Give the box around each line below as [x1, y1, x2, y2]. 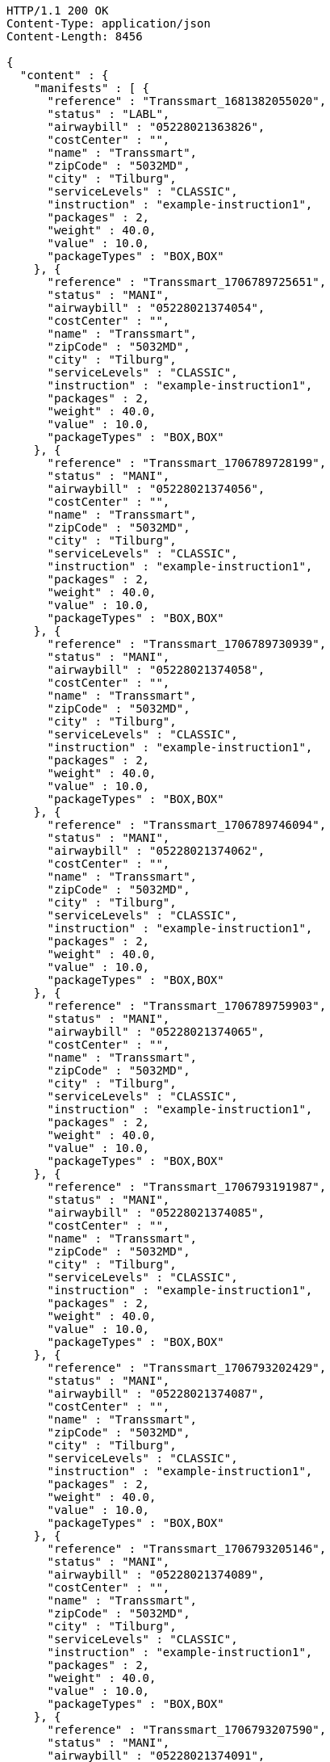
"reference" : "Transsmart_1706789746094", [47, 818, 327, 831]
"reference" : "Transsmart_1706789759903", [47, 999, 327, 1012]
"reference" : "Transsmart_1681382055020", [47, 95, 327, 107]
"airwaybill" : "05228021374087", [47, 1387, 265, 1400]
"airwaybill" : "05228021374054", [47, 301, 265, 314]
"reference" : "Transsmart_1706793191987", [47, 1180, 327, 1193]
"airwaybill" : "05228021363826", [47, 120, 265, 133]
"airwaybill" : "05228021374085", [47, 1206, 265, 1219]
